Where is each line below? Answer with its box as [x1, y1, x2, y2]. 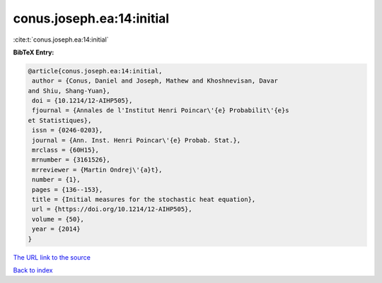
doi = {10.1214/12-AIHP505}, [32, 97, 133, 105]
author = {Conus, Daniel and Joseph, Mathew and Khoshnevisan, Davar [32, 77, 279, 85]
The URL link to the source [13, 253, 91, 261]
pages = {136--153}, [32, 186, 103, 193]
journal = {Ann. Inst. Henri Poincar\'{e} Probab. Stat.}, [32, 136, 241, 144]
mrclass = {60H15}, [32, 146, 99, 155]
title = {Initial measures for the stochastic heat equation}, [32, 195, 256, 203]
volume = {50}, [32, 215, 85, 223]
